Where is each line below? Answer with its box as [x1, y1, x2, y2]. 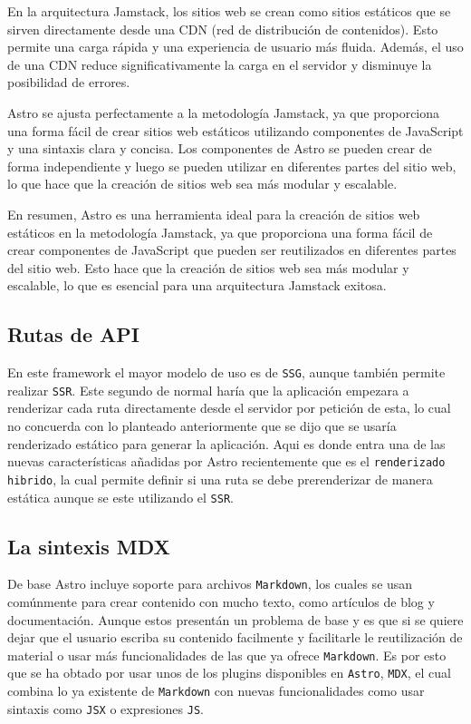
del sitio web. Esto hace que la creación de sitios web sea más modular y [7, 258, 409, 277]
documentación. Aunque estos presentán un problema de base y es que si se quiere [7, 610, 464, 629]
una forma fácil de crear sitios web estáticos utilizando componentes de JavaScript [7, 121, 464, 140]
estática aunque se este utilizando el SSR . [7, 487, 234, 506]
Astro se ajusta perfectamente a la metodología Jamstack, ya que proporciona [7, 103, 440, 122]
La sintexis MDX [7, 532, 170, 560]
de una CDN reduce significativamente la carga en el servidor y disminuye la [7, 54, 432, 73]
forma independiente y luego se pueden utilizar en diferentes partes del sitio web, [7, 156, 457, 175]
